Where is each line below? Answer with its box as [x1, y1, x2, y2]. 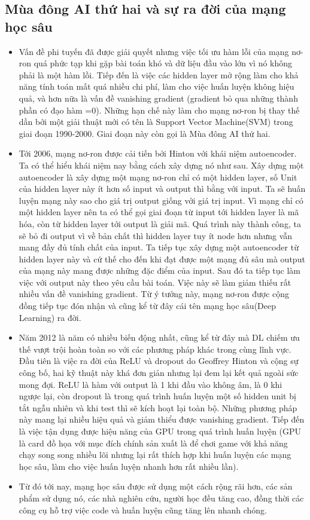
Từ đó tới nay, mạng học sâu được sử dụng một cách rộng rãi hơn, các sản [19, 480, 293, 493]
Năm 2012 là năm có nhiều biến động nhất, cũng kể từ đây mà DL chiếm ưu [19, 331, 300, 344]
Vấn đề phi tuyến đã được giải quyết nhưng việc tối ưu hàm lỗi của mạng [19, 45, 289, 57]
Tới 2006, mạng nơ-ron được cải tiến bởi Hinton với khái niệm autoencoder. [19, 147, 297, 160]
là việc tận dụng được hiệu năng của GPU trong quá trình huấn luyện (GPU [19, 425, 302, 437]
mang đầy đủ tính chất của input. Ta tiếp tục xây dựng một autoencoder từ [19, 241, 299, 253]
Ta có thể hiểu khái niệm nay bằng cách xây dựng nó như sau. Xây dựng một [19, 158, 304, 171]
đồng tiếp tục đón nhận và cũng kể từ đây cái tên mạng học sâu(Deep [19, 299, 276, 312]
